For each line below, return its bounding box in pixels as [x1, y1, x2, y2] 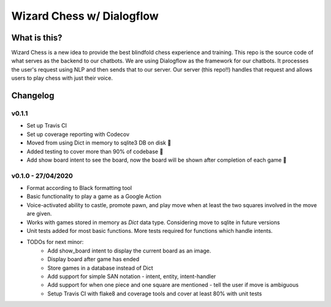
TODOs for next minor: [26, 238, 84, 246]
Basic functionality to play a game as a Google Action [26, 193, 162, 200]
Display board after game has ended [47, 256, 140, 263]
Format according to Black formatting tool [26, 184, 132, 192]
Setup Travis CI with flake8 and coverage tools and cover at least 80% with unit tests [47, 290, 262, 297]
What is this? [11, 32, 63, 43]
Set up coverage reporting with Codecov [26, 131, 130, 138]
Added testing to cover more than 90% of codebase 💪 [26, 148, 164, 155]
